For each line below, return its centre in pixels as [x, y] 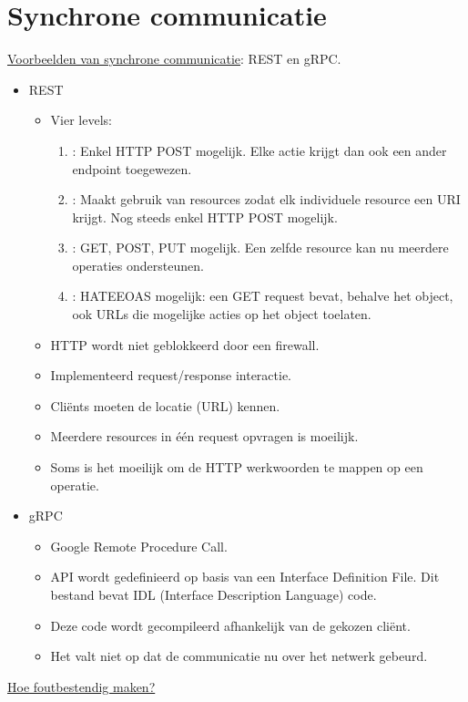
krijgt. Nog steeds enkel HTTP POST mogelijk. [205, 217]
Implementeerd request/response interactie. [171, 375]
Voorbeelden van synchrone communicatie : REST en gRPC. [174, 59]
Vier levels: [81, 120]
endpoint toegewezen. [132, 168]
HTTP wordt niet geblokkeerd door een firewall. [185, 344]
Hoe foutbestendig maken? [81, 686]
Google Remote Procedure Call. [139, 546]
